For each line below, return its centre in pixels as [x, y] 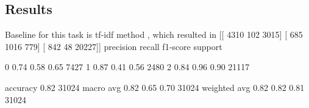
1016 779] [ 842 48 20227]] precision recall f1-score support [114, 46]
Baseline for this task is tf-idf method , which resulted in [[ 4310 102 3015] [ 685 [154, 34]
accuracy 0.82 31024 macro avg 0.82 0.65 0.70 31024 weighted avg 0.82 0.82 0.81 [155, 87]
